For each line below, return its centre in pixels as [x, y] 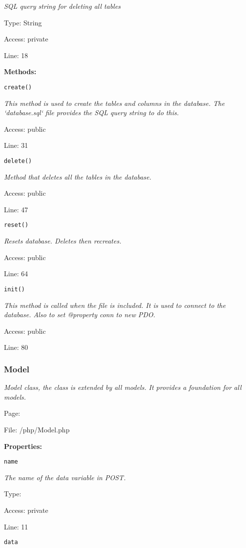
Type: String [23, 22]
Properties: [23, 446]
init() [14, 289]
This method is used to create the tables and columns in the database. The [114, 103]
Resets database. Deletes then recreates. [63, 241]
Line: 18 [16, 55]
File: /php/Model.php [37, 429]
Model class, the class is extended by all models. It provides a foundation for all [123, 387]
